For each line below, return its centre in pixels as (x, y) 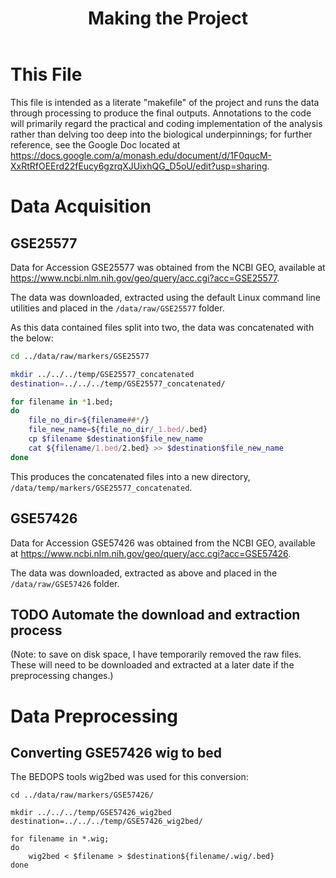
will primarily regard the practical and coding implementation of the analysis (166, 123)
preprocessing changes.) (62, 676)
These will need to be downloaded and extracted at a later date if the (152, 665)
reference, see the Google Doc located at (95, 144)
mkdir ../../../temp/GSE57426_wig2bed (91, 813)
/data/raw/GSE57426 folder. (65, 583)
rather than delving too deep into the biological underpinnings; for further (161, 134)
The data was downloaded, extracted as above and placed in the (144, 573)
